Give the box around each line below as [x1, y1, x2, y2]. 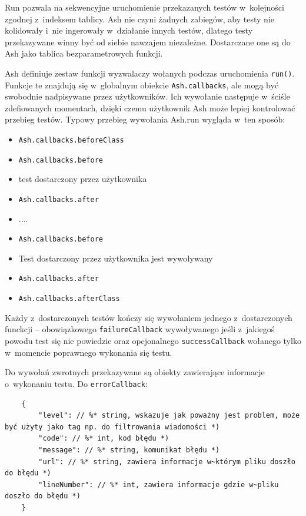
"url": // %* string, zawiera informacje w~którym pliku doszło [38, 457, 295, 466]
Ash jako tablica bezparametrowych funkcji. [5, 47, 163, 59]
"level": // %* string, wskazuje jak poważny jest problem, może [38, 411, 300, 420]
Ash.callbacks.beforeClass [18, 136, 124, 145]
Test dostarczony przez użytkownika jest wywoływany [18, 252, 213, 264]
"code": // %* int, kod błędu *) [38, 434, 169, 443]
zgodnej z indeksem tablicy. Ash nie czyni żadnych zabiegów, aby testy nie [5, 12, 274, 25]
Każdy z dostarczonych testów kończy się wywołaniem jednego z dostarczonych [5, 311, 292, 323]
